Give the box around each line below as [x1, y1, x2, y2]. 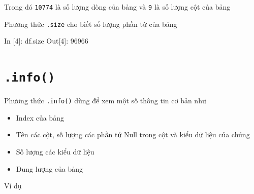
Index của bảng [16, 112, 64, 123]
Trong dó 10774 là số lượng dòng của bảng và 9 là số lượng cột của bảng [4, 2, 231, 12]
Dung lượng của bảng [16, 163, 83, 174]
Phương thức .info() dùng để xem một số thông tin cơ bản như [4, 95, 206, 106]
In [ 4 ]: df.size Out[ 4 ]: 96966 [4, 35, 88, 46]
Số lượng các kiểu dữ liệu [16, 146, 94, 157]
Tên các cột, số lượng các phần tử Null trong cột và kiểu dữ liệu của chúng [16, 129, 250, 140]
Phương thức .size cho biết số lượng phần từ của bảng [4, 18, 177, 29]
